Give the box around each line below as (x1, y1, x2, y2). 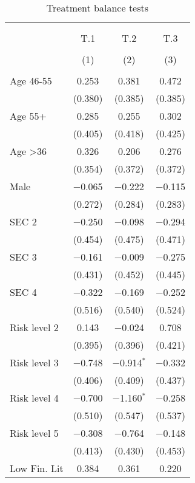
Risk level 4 (10, 391, 59, 405)
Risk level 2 (10, 320, 59, 334)
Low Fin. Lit (10, 461, 64, 475)
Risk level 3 (10, 355, 59, 369)
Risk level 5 (10, 426, 59, 440)
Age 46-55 (10, 74, 52, 87)
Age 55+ (10, 109, 47, 123)
